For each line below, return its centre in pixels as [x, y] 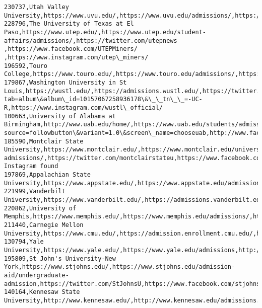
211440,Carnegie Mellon [44, 225]
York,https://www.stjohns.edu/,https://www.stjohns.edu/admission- [120, 267]
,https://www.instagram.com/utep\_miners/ [76, 57]
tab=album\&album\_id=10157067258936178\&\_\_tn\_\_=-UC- [103, 99]
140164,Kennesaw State [42, 292]
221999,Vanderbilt [35, 191]
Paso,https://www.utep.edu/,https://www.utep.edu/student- [105, 32]
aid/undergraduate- [37, 275]
